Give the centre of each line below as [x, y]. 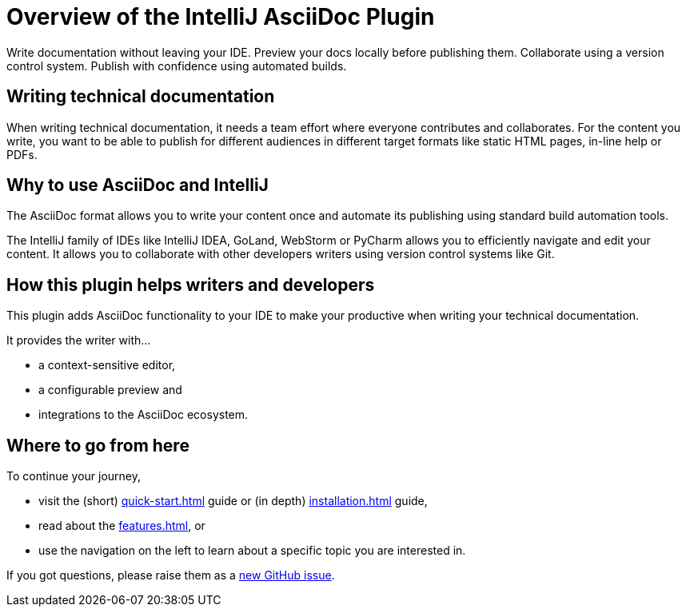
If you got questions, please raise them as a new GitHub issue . [171, 575]
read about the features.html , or [122, 526]
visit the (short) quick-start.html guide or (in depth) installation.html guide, [233, 501]
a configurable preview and [110, 390]
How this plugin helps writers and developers [191, 285]
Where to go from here [98, 445]
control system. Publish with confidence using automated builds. [177, 66]
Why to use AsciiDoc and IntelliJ [138, 185]
